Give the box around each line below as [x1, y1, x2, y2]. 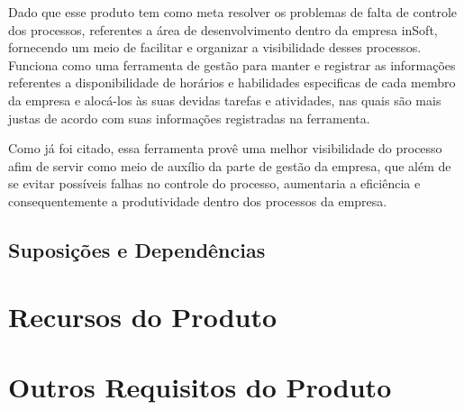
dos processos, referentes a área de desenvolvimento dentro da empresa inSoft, [8, 20, 438, 39]
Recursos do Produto [8, 297, 277, 334]
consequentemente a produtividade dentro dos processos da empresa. [8, 191, 387, 210]
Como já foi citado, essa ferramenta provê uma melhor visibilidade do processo [8, 139, 442, 158]
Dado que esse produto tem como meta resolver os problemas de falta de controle [8, 3, 458, 21]
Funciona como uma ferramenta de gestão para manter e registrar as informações [8, 55, 456, 74]
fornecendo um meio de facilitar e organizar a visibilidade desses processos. [8, 38, 422, 57]
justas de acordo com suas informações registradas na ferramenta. [8, 108, 370, 127]
